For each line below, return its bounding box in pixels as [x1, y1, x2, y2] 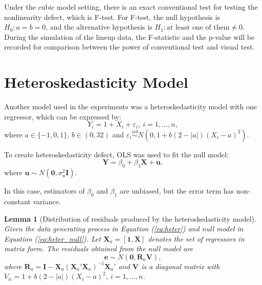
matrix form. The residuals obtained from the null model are [4, 243, 193, 254]
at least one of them [166, 24, 230, 32]
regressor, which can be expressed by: [4, 111, 121, 122]
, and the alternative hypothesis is [46, 21, 152, 32]
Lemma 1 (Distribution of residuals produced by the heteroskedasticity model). [4, 213, 256, 224]
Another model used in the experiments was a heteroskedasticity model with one [4, 101, 257, 112]
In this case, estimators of [4, 185, 85, 196]
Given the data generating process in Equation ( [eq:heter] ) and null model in [4, 223, 244, 234]
